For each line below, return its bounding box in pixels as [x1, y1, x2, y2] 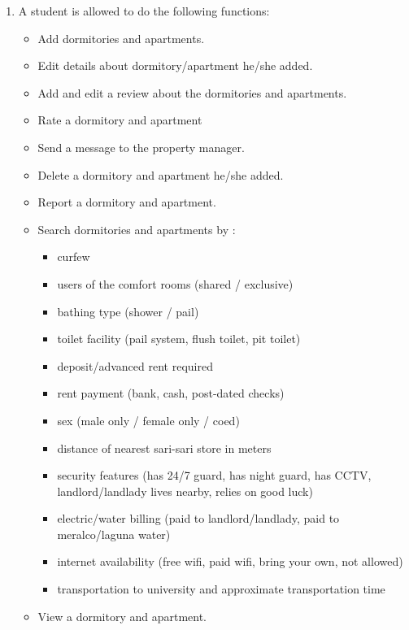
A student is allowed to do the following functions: [18, 2, 270, 19]
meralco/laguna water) [57, 525, 171, 542]
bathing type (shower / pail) [57, 302, 199, 319]
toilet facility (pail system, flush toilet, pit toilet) [57, 330, 301, 347]
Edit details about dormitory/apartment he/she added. [37, 57, 313, 74]
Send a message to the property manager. [37, 138, 245, 155]
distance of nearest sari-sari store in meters [57, 439, 272, 456]
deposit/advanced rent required [57, 357, 213, 374]
